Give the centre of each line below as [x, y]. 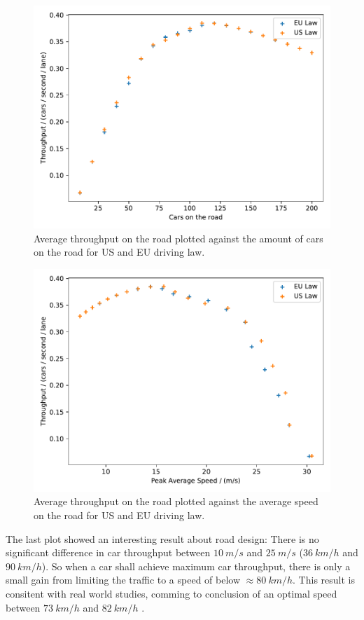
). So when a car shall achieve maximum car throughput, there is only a [196, 566]
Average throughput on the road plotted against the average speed [176, 501]
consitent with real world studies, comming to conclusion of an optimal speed [171, 593]
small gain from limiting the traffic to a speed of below [123, 580]
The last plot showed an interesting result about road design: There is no [162, 538]
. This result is [324, 580]
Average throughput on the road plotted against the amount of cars [178, 238]
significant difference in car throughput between [108, 552]
